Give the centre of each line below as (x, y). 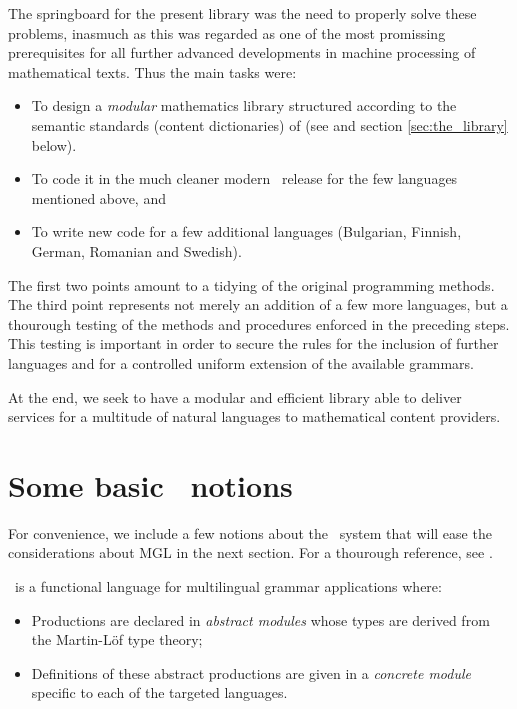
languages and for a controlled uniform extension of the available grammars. (241, 362)
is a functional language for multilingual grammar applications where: (228, 586)
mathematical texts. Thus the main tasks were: (152, 71)
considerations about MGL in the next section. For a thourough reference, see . (250, 552)
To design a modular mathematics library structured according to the (244, 105)
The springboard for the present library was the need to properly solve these (242, 13)
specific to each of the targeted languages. (159, 692)
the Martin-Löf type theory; (117, 639)
